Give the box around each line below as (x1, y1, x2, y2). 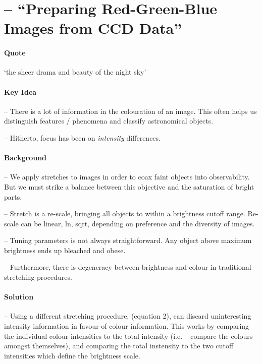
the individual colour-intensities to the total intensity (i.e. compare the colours (4, 330, 253, 341)
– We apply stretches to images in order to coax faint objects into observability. (4, 171, 250, 182)
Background (4, 152, 47, 163)
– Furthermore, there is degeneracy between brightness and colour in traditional (4, 262, 251, 272)
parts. (4, 191, 22, 202)
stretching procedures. (4, 272, 72, 282)
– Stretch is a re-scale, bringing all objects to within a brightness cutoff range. (4, 208, 245, 219)
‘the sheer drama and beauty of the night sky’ (4, 67, 146, 77)
